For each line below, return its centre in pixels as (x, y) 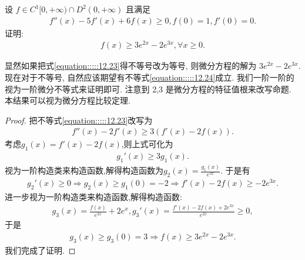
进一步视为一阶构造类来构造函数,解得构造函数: (93, 196)
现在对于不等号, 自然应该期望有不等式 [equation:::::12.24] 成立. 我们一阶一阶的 (150, 77)
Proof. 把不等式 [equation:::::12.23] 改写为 (79, 120)
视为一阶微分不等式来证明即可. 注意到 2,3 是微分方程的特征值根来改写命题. (148, 89)
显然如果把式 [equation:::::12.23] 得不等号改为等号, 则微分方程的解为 (131, 66)
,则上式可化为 (147, 144)
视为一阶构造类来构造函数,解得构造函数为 (84, 170)
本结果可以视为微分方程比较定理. (68, 100)
